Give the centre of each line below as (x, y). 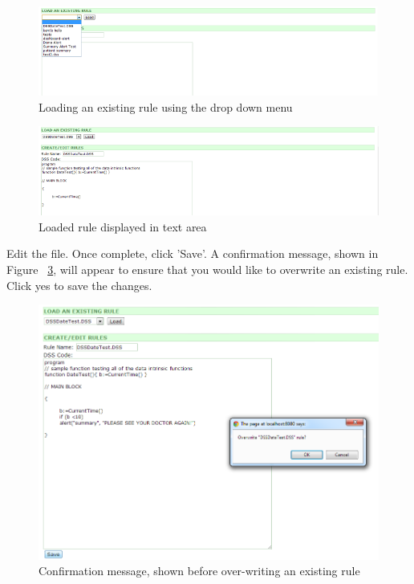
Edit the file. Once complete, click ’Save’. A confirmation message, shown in (193, 253)
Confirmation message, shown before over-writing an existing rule (199, 571)
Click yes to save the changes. (79, 285)
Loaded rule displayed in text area (123, 226)
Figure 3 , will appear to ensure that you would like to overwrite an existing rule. (207, 269)
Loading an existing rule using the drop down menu (166, 106)
